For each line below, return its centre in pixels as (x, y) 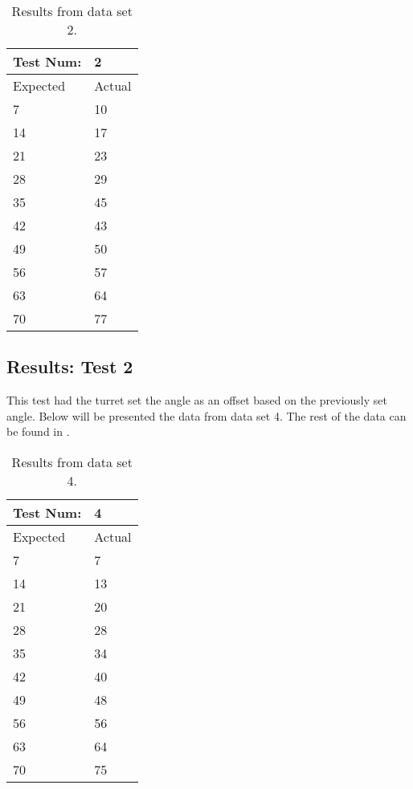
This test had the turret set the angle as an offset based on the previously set (197, 400)
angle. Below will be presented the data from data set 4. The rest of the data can (206, 415)
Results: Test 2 (70, 366)
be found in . (38, 431)
